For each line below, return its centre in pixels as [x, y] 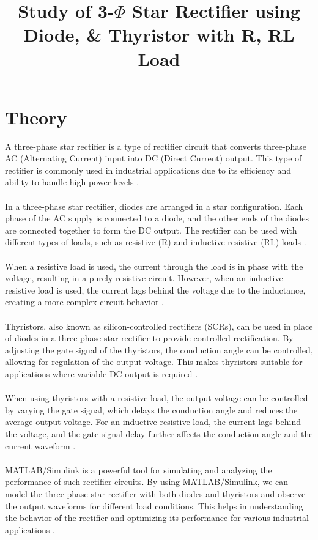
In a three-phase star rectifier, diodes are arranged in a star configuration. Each [154, 206]
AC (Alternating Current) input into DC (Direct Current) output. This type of [153, 158]
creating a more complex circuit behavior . [84, 302]
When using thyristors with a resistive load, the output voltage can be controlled [157, 398]
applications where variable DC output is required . [102, 373]
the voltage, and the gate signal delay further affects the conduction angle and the [159, 433]
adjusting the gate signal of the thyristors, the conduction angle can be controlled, [159, 350]
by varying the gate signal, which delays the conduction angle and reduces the [151, 409]
